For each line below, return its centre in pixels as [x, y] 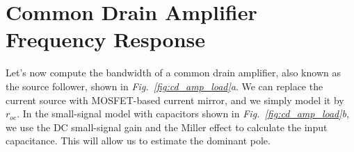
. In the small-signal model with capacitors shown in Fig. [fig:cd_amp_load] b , [183, 113]
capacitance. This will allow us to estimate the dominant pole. [138, 141]
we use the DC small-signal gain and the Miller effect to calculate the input [167, 127]
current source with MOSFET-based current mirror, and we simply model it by [175, 100]
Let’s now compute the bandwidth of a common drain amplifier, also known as [173, 73]
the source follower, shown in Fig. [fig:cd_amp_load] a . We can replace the [164, 86]
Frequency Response [106, 39]
